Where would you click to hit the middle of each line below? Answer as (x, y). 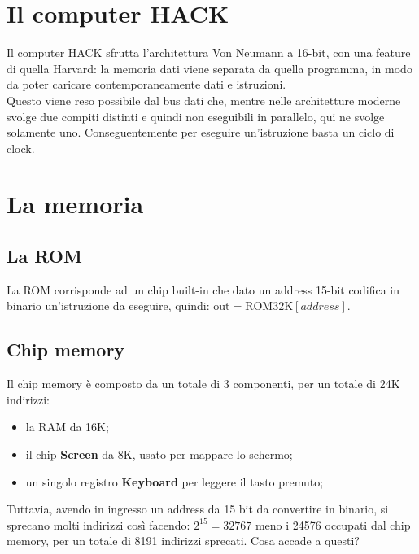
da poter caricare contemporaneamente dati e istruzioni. (146, 84)
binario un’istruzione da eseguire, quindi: (108, 305)
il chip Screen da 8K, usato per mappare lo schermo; (159, 454)
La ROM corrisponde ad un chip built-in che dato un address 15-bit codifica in (203, 289)
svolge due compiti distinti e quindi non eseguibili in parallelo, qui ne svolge (196, 116)
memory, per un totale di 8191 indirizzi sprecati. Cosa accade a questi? (183, 541)
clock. (21, 148)
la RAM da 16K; (67, 427)
